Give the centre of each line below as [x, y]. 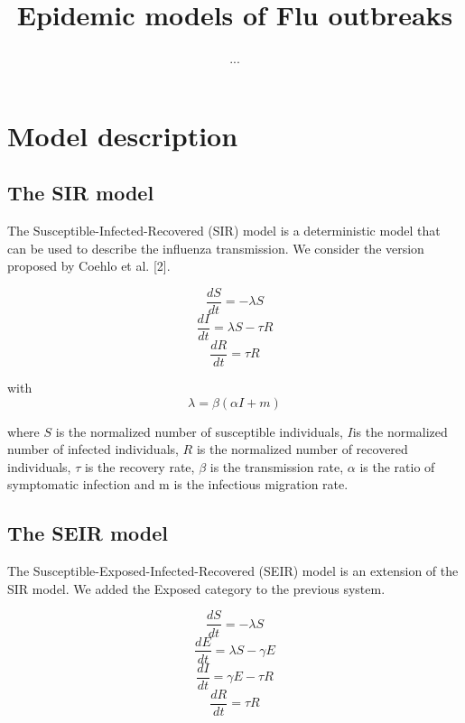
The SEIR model [88, 533]
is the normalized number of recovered [302, 449]
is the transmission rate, [277, 466]
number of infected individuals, [93, 449]
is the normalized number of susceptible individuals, [199, 431]
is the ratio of [397, 466]
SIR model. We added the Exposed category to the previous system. [196, 588]
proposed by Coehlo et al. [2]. [89, 266]
